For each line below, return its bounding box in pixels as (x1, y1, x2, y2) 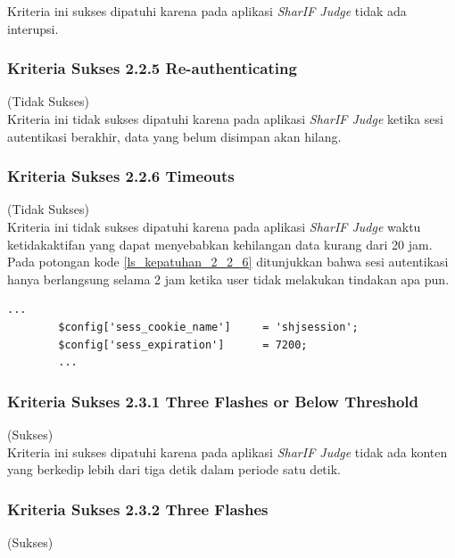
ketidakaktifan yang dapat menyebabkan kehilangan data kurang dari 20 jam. (7, 234, 433, 253)
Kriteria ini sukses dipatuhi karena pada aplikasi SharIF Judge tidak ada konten (7, 442, 448, 461)
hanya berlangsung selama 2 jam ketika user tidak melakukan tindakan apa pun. (7, 269, 450, 288)
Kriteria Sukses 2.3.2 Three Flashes (7, 497, 269, 520)
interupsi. (7, 19, 59, 37)
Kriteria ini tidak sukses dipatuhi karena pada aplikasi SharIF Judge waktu (7, 217, 421, 235)
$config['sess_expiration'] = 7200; (58, 338, 308, 351)
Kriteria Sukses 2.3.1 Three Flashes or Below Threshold (7, 390, 419, 412)
